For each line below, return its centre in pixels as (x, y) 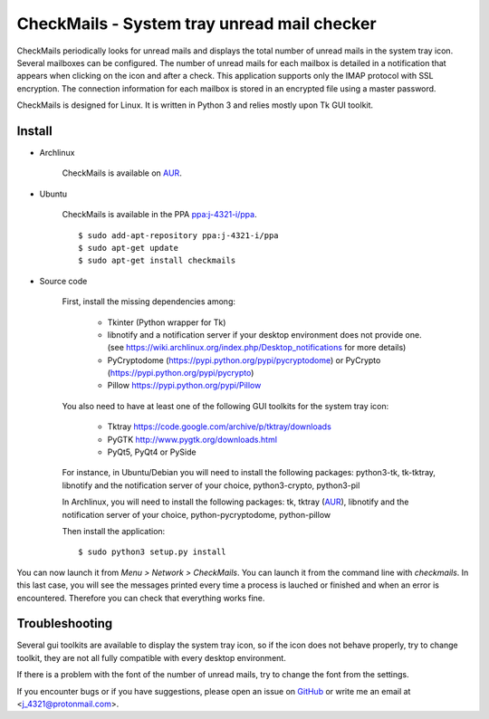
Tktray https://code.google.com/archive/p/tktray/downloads (220, 427)
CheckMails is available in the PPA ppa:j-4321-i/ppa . (159, 215)
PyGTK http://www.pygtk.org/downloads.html (192, 439)
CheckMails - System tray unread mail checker (197, 24)
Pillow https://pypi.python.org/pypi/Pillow (184, 386)
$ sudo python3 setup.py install (152, 552)
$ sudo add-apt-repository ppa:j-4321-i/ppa (179, 235)
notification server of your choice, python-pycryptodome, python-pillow (197, 514)
